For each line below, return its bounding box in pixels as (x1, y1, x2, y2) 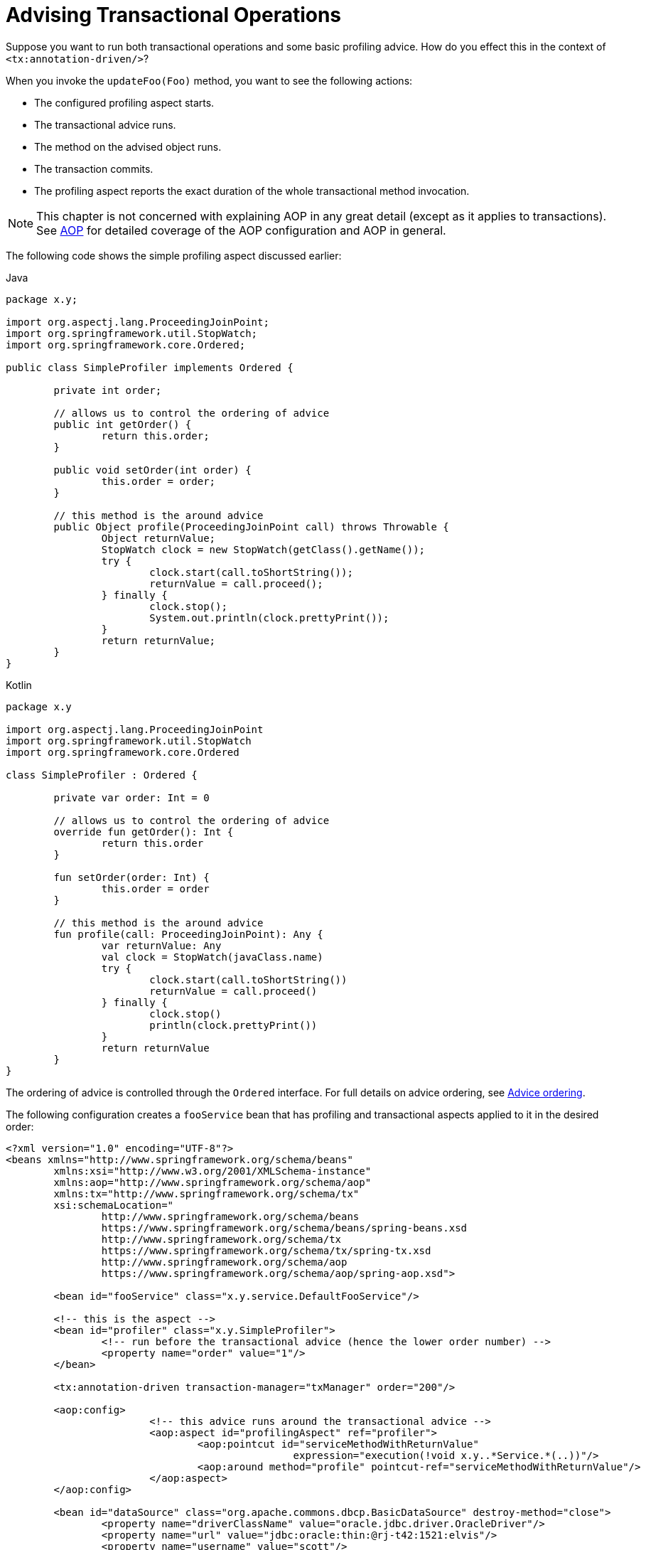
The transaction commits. (34, 162, 154, 175)
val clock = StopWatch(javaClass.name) (101, 951, 323, 963)
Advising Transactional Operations (6, 3, 342, 27)
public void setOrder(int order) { (53, 464, 252, 476)
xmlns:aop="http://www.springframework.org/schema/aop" (53, 1176, 372, 1188)
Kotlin (6, 678, 32, 691)
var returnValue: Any (101, 939, 222, 951)
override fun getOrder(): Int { (53, 825, 234, 838)
